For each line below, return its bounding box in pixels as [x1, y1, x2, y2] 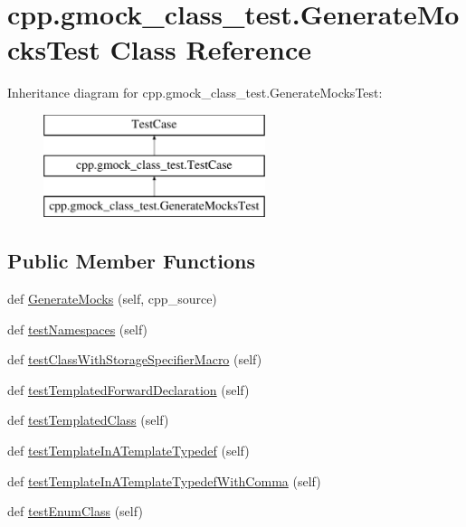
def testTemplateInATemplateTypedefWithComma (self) [7, 471, 321, 490]
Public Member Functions [7, 247, 255, 275]
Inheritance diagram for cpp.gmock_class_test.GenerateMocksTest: [7, 83, 383, 102]
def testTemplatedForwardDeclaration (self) [7, 380, 250, 399]
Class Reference [109, 31, 312, 68]
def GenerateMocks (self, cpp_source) [7, 289, 217, 308]
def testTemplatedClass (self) [7, 410, 169, 429]
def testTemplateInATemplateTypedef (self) [7, 441, 250, 460]
